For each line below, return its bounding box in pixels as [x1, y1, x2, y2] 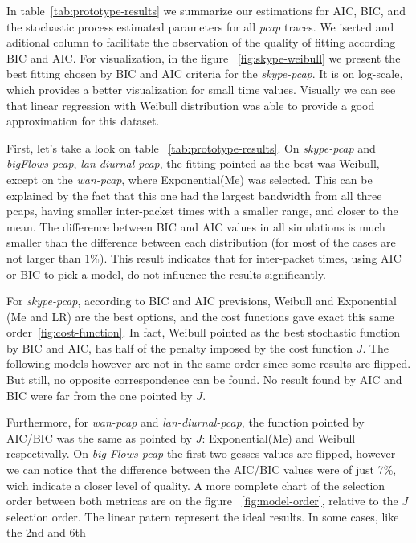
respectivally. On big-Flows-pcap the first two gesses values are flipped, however [6, 445, 396, 462]
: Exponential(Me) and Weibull [202, 429, 356, 446]
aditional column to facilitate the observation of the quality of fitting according [6, 34, 396, 51]
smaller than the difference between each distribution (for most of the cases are [6, 234, 396, 251]
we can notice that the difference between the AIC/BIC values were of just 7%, [6, 461, 397, 478]
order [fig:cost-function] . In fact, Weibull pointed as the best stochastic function [6, 324, 401, 341]
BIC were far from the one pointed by [6, 386, 193, 403]
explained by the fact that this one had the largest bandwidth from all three [6, 186, 382, 203]
